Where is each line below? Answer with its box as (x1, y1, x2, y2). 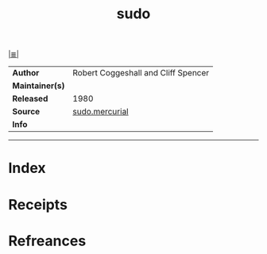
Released (12, 93, 48, 104)
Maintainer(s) (12, 80, 65, 91)
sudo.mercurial (72, 106, 129, 117)
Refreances (8, 232, 87, 250)
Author (12, 67, 40, 79)
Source (12, 106, 41, 117)
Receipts (8, 195, 68, 214)
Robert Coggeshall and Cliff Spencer (72, 67, 210, 79)
